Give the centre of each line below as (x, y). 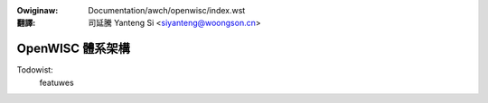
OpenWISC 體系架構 (73, 49)
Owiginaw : (38, 10)
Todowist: (35, 70)
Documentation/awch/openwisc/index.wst (167, 10)
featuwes (56, 82)
